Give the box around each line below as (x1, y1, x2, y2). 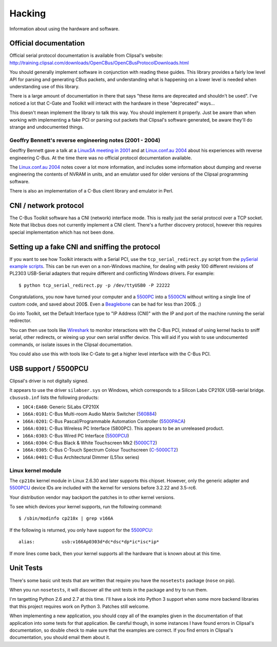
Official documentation (9, 39, 85, 48)
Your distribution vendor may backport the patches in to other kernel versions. (9, 494, 175, 500)
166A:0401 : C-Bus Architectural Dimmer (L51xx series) (22, 454, 140, 460)
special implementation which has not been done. (9, 229, 115, 235)
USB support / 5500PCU (9, 364, 89, 373)
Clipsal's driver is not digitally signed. (9, 377, 89, 384)
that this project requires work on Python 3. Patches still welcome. (9, 603, 150, 610)
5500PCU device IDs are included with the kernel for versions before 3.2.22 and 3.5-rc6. (9, 485, 197, 491)
